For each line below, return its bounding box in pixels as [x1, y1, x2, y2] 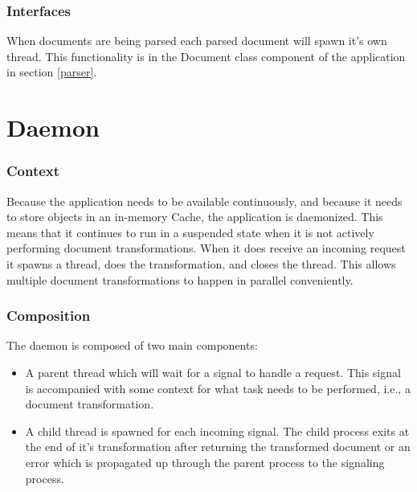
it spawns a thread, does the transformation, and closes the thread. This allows [6, 255, 396, 272]
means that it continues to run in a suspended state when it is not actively [6, 223, 374, 240]
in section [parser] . [6, 64, 97, 80]
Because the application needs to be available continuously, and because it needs [6, 192, 403, 209]
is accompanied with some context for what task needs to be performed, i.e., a [25, 379, 411, 396]
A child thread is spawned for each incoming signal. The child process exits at [25, 422, 410, 439]
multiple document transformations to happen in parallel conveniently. [6, 271, 354, 288]
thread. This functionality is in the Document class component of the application [6, 47, 406, 64]
